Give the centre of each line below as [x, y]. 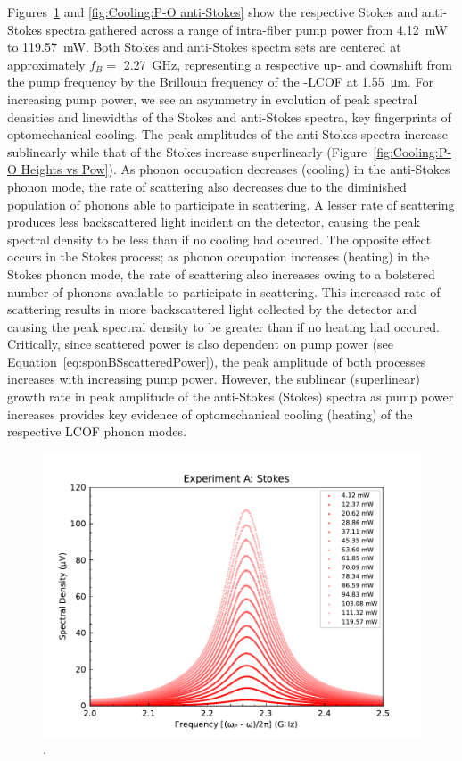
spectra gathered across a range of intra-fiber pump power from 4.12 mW [247, 29]
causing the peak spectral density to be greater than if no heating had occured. [223, 326]
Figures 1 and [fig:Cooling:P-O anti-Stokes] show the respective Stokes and [213, 12]
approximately [46, 64]
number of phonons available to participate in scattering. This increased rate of [224, 291]
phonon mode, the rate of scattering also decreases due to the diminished [207, 186]
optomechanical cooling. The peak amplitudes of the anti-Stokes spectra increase [227, 134]
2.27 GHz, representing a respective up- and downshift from [288, 64]
